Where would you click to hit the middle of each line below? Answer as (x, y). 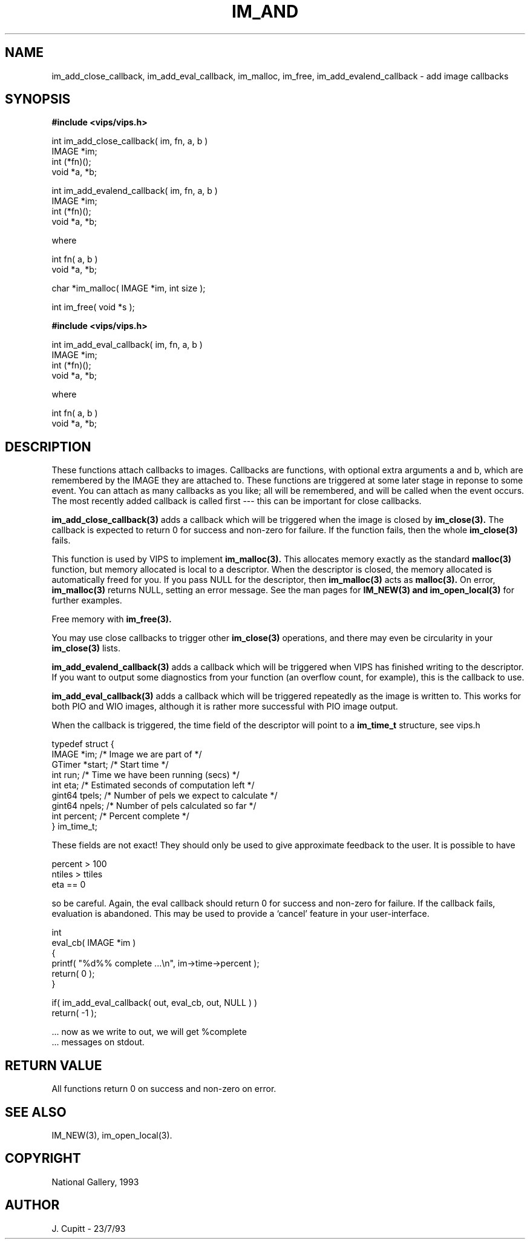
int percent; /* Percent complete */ (120, 816)
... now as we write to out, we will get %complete (149, 1032)
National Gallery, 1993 (95, 1182)
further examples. (87, 600)
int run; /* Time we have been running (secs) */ (146, 775)
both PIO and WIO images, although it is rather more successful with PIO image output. (225, 707)
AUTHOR (32, 1205)
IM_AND (265, 12)
